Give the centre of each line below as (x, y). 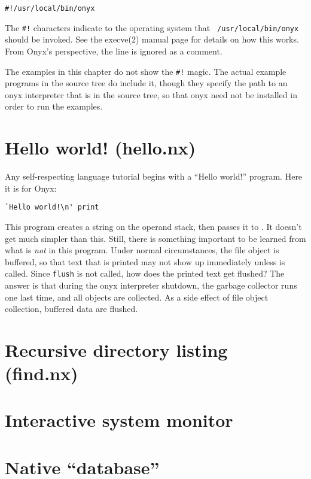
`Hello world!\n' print (52, 207)
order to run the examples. (54, 106)
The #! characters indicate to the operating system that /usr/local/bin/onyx (152, 27)
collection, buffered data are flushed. (71, 309)
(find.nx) (42, 373)
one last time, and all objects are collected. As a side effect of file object (137, 297)
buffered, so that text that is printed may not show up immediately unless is (145, 261)
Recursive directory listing (116, 349)
